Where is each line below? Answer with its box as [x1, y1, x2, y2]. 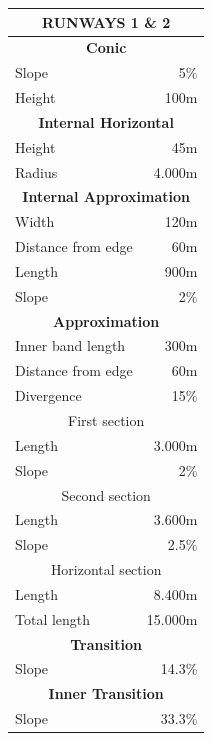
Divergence [15, 385, 82, 406]
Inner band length [15, 335, 126, 356]
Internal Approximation [22, 186, 190, 207]
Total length [15, 608, 91, 629]
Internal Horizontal [38, 111, 174, 132]
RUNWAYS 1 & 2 [42, 11, 171, 32]
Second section [61, 484, 151, 505]
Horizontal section [50, 559, 162, 580]
